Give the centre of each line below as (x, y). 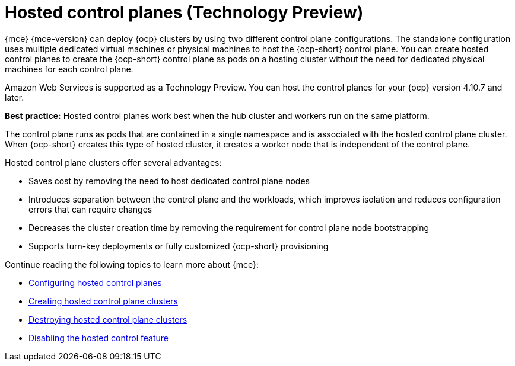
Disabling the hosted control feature (99, 338)
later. (15, 97)
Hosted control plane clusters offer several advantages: (113, 162)
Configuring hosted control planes (95, 282)
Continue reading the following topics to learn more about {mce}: (132, 264)
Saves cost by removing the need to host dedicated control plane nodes (169, 181)
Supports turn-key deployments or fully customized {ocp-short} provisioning (179, 246)
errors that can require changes (90, 209)
